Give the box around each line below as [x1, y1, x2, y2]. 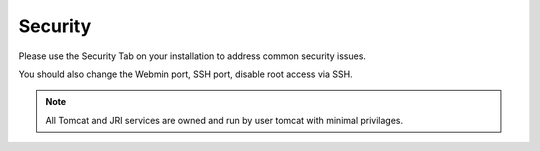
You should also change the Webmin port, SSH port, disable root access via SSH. [18, 68, 354, 80]
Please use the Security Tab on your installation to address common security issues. [18, 50, 367, 62]
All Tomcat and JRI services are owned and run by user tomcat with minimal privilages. [45, 114, 404, 126]
